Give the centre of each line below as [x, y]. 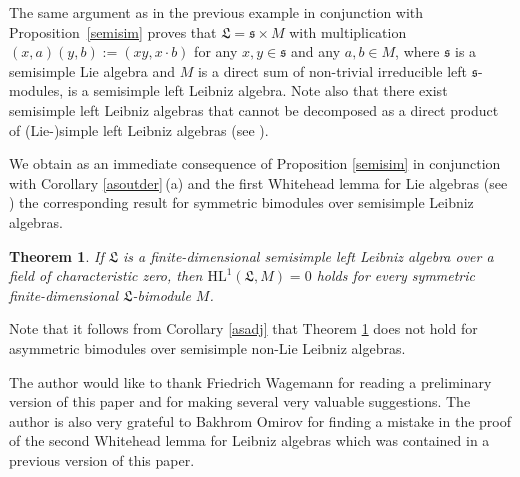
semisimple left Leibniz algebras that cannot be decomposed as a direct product [254, 109]
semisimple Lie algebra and [92, 70]
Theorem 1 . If [56, 255]
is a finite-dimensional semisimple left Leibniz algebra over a [308, 255]
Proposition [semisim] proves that [113, 31]
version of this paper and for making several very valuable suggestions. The [240, 401]
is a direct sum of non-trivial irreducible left [332, 70]
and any [316, 51]
